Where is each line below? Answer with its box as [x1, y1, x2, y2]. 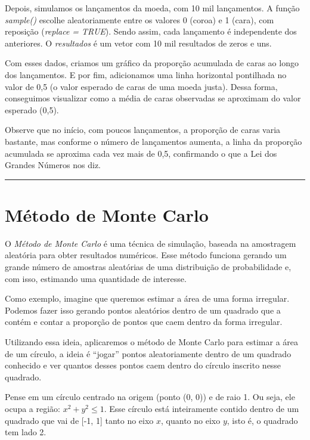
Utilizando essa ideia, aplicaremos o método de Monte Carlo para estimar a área [5, 336, 299, 348]
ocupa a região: [5, 402, 60, 414]
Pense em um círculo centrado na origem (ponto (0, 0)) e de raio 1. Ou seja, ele [5, 391, 295, 403]
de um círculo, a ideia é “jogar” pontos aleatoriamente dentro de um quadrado [5, 347, 292, 360]
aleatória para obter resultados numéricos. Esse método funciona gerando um [5, 249, 287, 261]
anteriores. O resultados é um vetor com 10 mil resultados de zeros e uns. [5, 36, 272, 49]
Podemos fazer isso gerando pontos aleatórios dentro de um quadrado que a [5, 303, 281, 316]
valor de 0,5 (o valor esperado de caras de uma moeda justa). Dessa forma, [5, 80, 278, 92]
